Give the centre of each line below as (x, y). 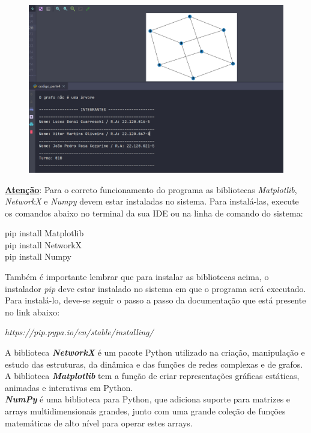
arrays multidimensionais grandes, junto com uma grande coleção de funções (145, 411)
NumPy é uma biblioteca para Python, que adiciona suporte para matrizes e (148, 399)
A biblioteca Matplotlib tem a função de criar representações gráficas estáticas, (152, 376)
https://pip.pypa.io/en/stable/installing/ (79, 332)
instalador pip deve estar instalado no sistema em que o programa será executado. (155, 288)
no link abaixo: (32, 312)
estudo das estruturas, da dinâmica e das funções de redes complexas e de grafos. (154, 364)
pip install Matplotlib (44, 233)
